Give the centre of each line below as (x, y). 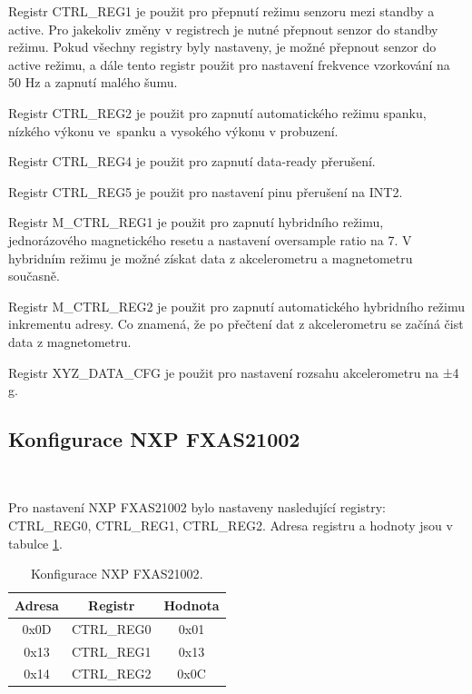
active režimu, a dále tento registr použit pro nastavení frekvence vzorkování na (229, 64)
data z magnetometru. (70, 341)
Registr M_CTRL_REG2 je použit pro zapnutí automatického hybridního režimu (237, 306)
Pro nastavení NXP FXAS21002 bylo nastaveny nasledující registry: (197, 507)
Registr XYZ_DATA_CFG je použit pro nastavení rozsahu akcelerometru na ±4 (234, 372)
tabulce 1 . (35, 543)
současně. (34, 276)
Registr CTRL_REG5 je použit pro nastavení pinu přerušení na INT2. (206, 191)
